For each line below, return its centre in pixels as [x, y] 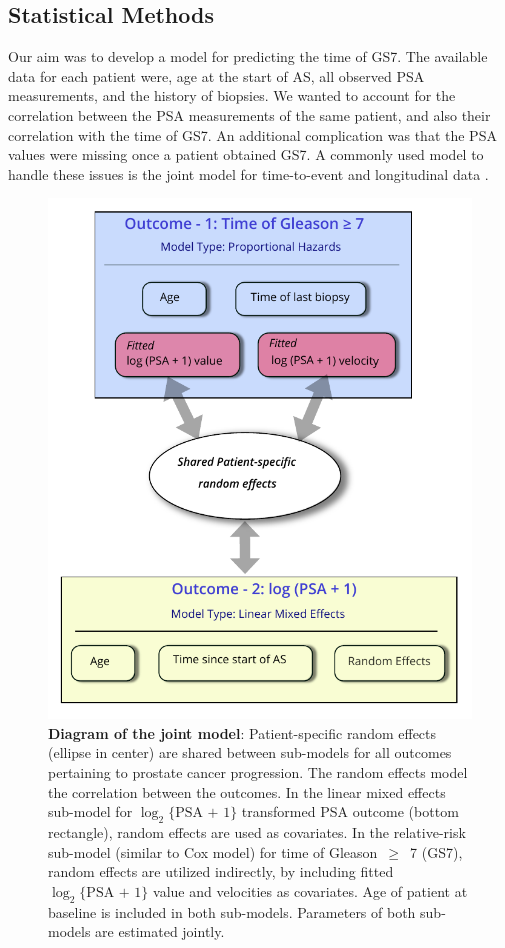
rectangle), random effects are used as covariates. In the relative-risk [257, 832]
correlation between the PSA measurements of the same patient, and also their [249, 114]
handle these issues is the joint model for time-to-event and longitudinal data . [248, 173]
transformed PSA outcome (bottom [350, 811]
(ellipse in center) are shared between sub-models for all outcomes [250, 752]
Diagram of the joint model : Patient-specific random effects [242, 732]
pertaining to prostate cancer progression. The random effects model [258, 772]
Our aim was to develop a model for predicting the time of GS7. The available [248, 56]
